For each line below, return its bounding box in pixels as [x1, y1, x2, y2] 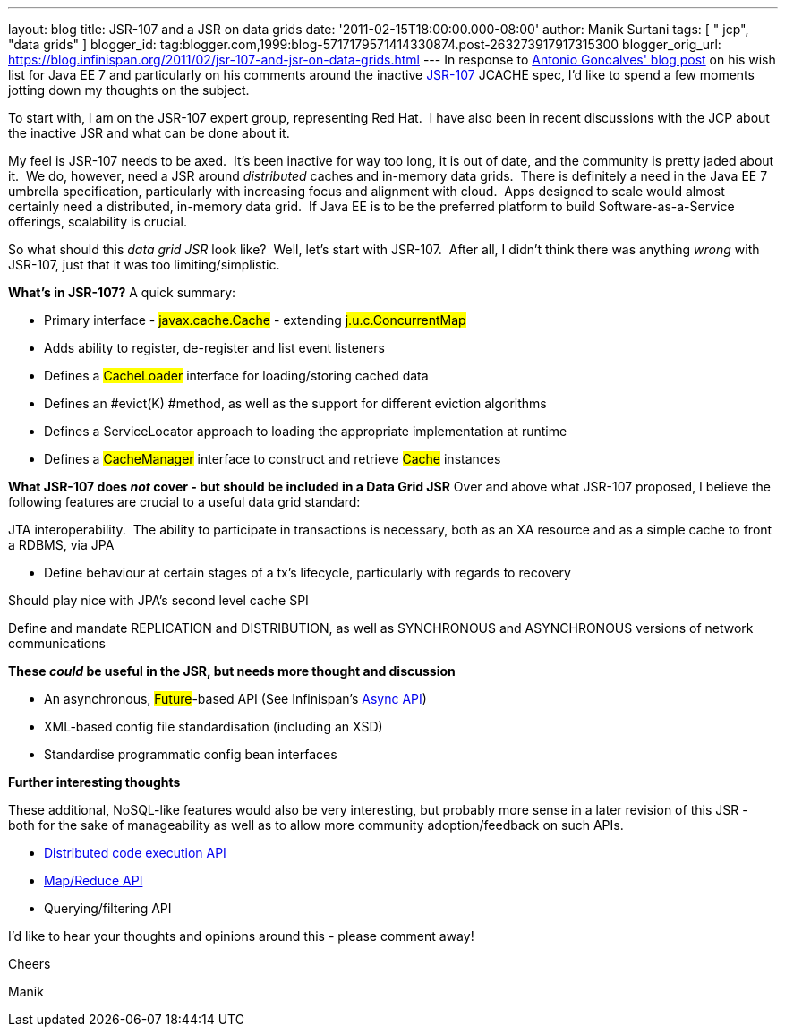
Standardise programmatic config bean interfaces [44, 747, 337, 762]
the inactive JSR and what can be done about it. [8, 125, 290, 141]
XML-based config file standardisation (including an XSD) [44, 719, 383, 734]
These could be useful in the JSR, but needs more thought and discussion [8, 663, 456, 679]
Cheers [8, 956, 51, 971]
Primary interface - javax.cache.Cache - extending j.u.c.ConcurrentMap [44, 312, 466, 328]
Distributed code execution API [44, 845, 226, 860]
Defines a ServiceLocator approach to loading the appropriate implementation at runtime [44, 423, 567, 439]
